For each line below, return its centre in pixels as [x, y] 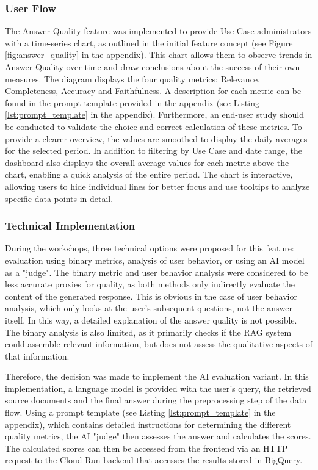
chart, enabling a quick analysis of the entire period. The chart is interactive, [149, 174]
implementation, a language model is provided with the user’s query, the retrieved [158, 388]
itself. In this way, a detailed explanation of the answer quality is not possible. [151, 320]
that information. [37, 356]
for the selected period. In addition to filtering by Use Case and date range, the [154, 150]
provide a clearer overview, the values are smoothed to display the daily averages [156, 138]
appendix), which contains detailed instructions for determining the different [148, 424]
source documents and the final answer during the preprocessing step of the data [156, 400]
